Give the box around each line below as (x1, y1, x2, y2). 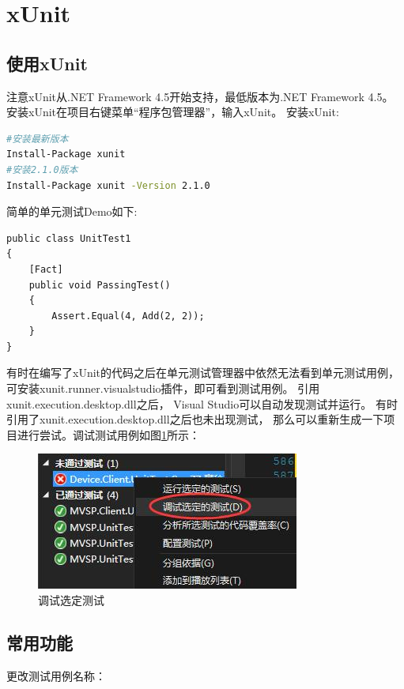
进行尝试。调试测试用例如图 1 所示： (17, 426, 200, 442)
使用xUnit (6, 51, 88, 75)
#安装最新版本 (6, 133, 69, 145)
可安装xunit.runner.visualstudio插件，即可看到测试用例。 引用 (6, 380, 320, 397)
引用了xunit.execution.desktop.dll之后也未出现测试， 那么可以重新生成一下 (6, 411, 384, 427)
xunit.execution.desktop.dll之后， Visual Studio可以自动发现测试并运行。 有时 (6, 395, 398, 412)
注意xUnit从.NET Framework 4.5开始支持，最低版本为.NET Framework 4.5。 (6, 88, 394, 104)
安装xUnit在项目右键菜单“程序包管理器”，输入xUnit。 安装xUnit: (6, 104, 339, 120)
